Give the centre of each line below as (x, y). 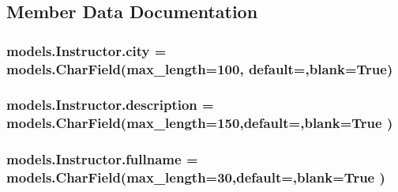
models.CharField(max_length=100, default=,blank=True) (200, 68)
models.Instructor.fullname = (102, 159)
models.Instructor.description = (110, 105)
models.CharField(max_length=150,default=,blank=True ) (200, 123)
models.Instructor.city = (86, 50)
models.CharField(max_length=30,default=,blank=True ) (196, 177)
